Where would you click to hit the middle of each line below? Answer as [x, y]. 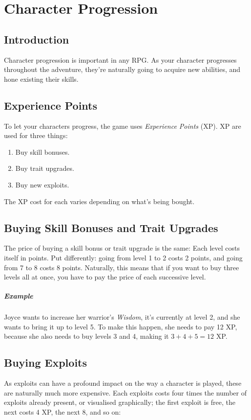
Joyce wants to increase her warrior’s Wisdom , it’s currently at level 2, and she [122, 317]
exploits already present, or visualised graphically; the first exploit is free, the [120, 402]
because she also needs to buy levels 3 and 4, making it [86, 336]
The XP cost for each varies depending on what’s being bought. [99, 201]
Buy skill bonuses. [42, 152]
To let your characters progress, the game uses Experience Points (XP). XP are [123, 126]
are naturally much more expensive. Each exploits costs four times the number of [125, 392]
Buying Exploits [46, 362]
